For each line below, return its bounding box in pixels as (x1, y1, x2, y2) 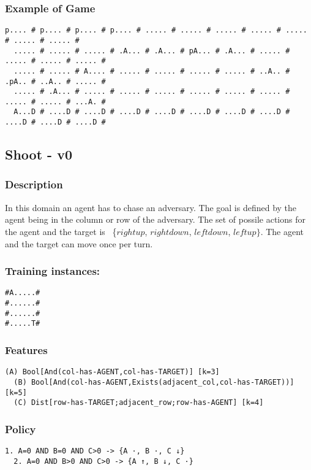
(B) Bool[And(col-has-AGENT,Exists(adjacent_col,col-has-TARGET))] (13, 377, 294, 387)
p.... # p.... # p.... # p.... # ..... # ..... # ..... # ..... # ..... (5, 26, 307, 35)
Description (5, 177, 63, 192)
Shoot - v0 (5, 145, 72, 164)
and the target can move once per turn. (5, 237, 153, 250)
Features (5, 342, 48, 357)
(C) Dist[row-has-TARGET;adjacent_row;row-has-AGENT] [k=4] (13, 398, 264, 407)
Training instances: (5, 263, 100, 279)
